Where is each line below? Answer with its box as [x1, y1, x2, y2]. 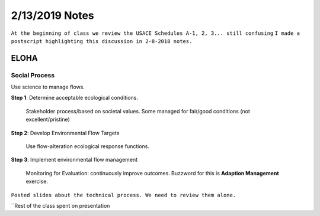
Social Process [11, 71, 55, 79]
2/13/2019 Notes [11, 9, 94, 22]
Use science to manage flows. [11, 83, 85, 91]
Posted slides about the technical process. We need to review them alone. [11, 192, 236, 198]
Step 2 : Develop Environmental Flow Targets [11, 129, 120, 136]
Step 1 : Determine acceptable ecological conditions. [11, 94, 139, 102]
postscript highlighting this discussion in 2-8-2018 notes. [11, 38, 193, 44]
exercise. [25, 178, 49, 185]
